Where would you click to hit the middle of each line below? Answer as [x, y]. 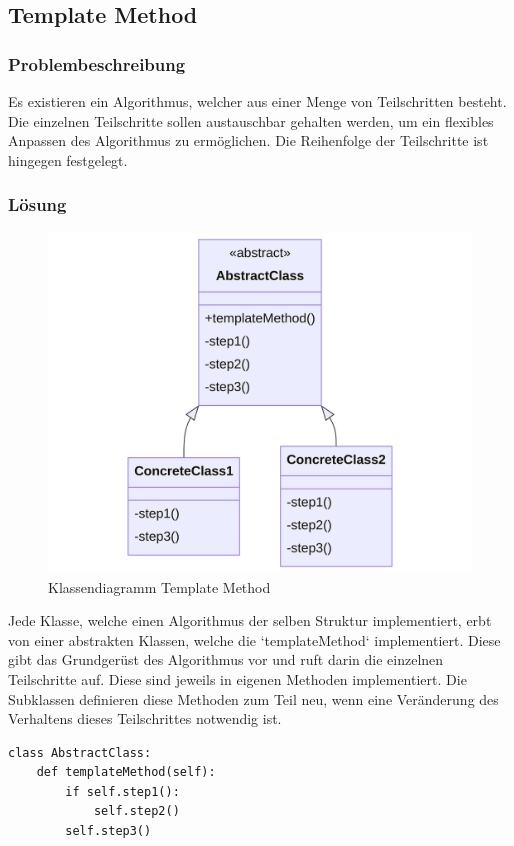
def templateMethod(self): [126, 772]
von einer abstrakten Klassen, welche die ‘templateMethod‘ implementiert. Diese [254, 639]
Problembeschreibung [97, 63]
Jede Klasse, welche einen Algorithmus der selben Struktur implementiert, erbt [250, 620]
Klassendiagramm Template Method [159, 586]
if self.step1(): [122, 791]
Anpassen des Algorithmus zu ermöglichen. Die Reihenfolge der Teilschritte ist [248, 140]
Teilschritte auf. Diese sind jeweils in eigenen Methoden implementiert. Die [237, 678]
